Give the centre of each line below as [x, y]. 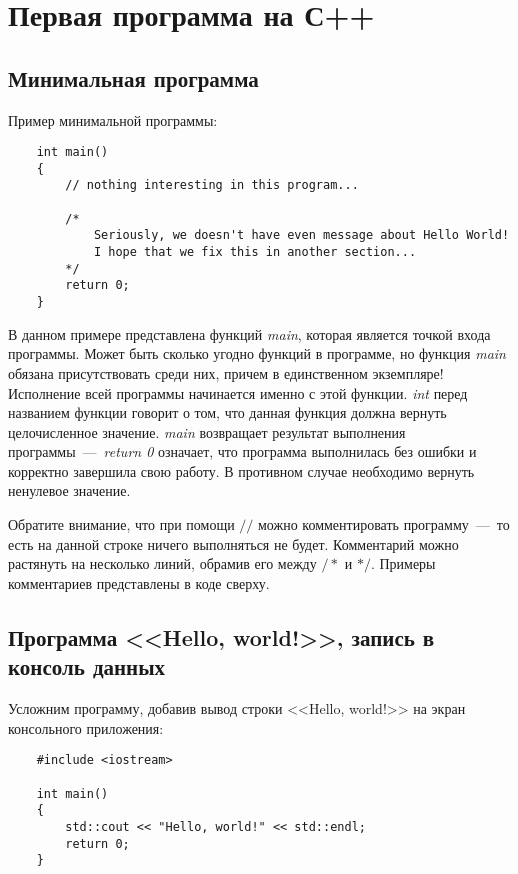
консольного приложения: [86, 727]
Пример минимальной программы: [113, 119]
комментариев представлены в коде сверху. [139, 582]
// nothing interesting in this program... [212, 185]
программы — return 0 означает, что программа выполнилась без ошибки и [242, 451]
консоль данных [87, 666]
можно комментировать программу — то [383, 524]
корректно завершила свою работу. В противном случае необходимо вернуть [241, 470]
